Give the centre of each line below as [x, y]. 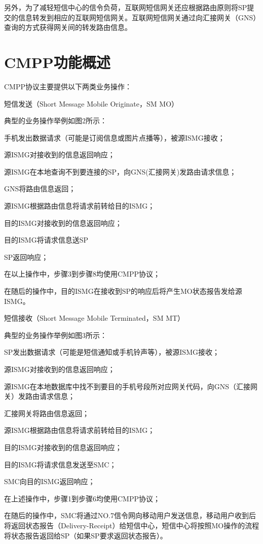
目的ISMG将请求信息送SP [46, 240]
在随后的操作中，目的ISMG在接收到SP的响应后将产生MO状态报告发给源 [123, 291]
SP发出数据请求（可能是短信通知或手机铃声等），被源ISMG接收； [112, 352]
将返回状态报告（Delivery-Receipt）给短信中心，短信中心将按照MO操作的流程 [132, 525]
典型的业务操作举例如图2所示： [55, 121]
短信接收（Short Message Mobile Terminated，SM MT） [95, 318]
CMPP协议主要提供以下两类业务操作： [68, 86]
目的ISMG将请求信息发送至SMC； [60, 464]
